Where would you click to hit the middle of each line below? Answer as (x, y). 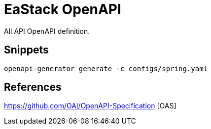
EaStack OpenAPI (63, 9)
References (33, 87)
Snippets (26, 50)
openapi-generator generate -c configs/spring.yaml (106, 68)
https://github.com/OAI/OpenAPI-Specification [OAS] (90, 106)
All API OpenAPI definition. (47, 31)
